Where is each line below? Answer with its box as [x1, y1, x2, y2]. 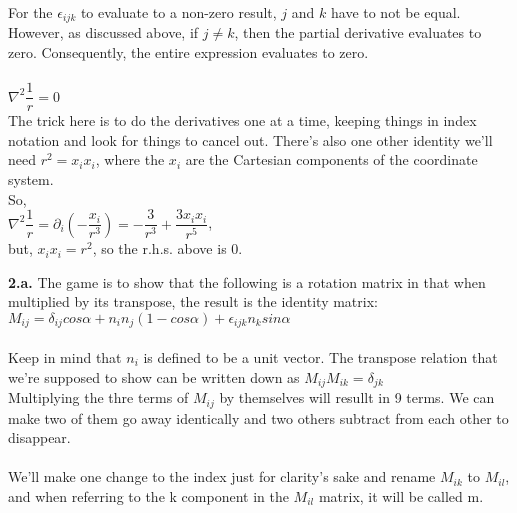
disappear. [8, 427, 71, 448]
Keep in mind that [8, 347, 122, 368]
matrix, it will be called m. [318, 485, 484, 506]
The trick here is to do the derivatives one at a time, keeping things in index [8, 110, 477, 131]
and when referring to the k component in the [8, 485, 289, 506]
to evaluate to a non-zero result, [80, 2, 277, 22]
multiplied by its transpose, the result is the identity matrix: [8, 291, 378, 312]
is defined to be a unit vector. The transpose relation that [143, 347, 498, 368]
